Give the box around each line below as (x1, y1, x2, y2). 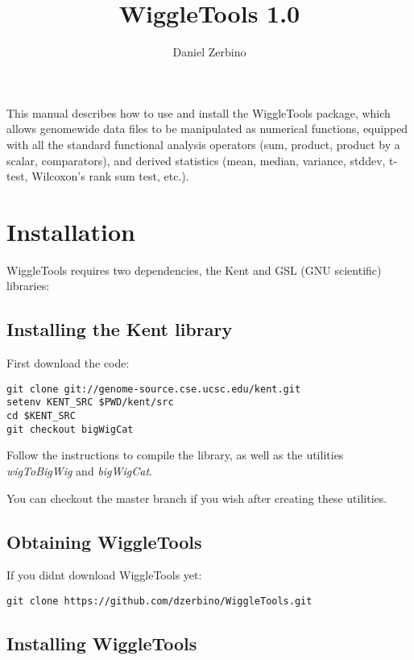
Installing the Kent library (6, 317, 233, 342)
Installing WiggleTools (6, 631, 197, 656)
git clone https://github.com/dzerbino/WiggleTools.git (6, 596, 313, 607)
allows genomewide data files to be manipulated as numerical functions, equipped (6, 120, 408, 137)
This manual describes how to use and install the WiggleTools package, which (6, 104, 391, 121)
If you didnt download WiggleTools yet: (6, 567, 202, 583)
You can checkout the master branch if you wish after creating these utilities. (6, 489, 387, 506)
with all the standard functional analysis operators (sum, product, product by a (6, 135, 400, 152)
